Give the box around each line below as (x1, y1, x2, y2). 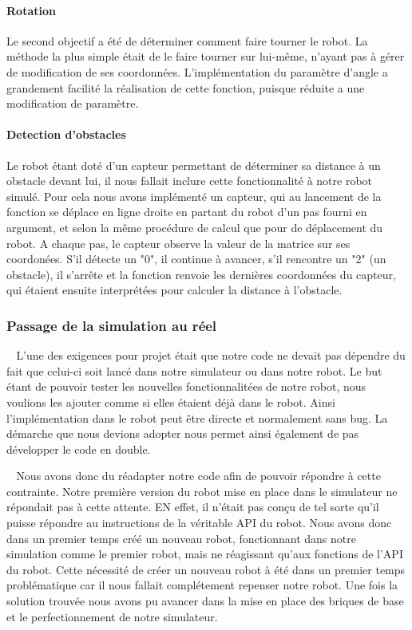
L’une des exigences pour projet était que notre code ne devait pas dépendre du (16, 347, 406, 364)
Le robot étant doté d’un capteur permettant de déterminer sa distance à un (6, 156, 381, 173)
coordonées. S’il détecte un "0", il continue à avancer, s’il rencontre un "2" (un (6, 250, 386, 267)
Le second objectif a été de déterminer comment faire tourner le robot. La (6, 32, 368, 49)
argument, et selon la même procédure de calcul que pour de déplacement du (6, 219, 383, 235)
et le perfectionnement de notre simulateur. (6, 608, 218, 624)
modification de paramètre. (6, 95, 139, 112)
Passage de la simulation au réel (6, 315, 217, 335)
